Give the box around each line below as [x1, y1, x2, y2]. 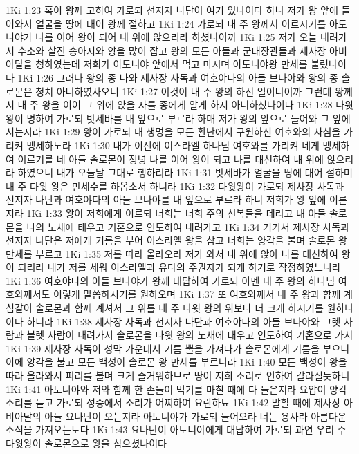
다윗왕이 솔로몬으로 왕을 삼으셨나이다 [6, 436, 167, 450]
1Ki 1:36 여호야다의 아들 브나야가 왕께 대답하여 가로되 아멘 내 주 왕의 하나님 [6, 273, 335, 287]
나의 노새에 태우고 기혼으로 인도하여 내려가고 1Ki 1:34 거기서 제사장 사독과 [26, 219, 350, 234]
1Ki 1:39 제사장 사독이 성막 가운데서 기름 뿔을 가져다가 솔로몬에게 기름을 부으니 [6, 341, 350, 355]
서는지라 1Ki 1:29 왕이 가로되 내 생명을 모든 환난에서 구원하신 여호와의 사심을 [6, 124, 341, 139]
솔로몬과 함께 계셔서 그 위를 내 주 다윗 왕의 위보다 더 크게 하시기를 [35, 301, 324, 315]
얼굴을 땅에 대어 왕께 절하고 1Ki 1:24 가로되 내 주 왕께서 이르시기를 [35, 16, 326, 30]
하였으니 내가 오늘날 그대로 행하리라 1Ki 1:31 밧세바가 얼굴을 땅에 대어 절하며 [17, 165, 353, 180]
